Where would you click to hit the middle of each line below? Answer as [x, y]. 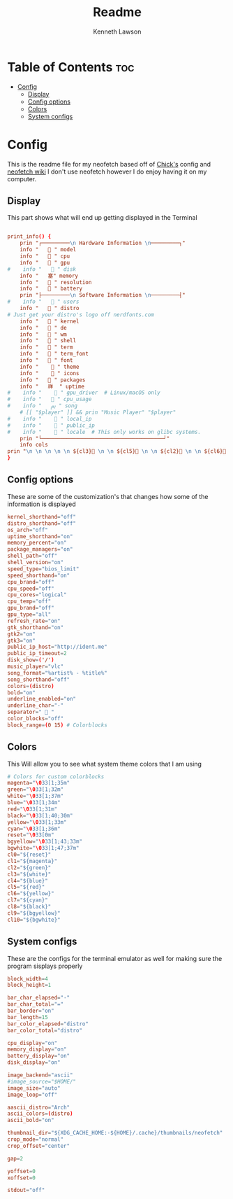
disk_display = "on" [34, 1063]
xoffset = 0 [22, 1178]
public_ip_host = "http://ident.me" [58, 647]
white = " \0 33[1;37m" [36, 796]
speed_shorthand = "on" [39, 575]
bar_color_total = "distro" [45, 1030]
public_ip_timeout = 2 [37, 654]
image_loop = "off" [32, 1095]
